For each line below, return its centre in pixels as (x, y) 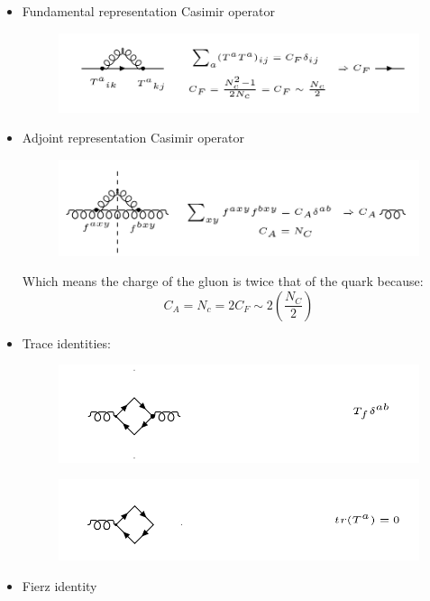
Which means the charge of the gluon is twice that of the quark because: (223, 281)
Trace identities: (66, 342)
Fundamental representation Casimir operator (148, 11)
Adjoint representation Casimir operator (133, 138)
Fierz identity (59, 585)
